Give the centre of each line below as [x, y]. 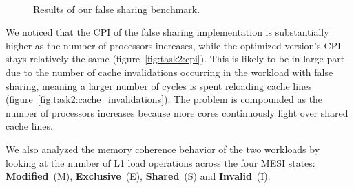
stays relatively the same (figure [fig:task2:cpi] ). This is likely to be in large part [175, 59]
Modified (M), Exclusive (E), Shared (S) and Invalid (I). [138, 176]
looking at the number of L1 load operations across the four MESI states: [160, 162]
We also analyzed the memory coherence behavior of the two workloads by [163, 149]
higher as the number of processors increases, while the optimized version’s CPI [174, 45]
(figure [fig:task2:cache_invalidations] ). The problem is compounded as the [164, 99]
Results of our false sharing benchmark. [117, 9]
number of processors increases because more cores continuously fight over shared [177, 112]
